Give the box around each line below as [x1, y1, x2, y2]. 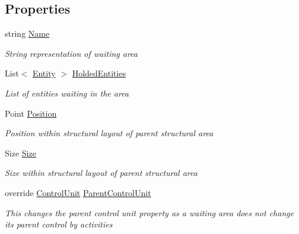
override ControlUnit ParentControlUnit [5, 186, 151, 198]
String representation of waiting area [5, 47, 138, 59]
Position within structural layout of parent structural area [5, 127, 214, 139]
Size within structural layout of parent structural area [5, 166, 198, 179]
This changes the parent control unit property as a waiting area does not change [5, 206, 294, 219]
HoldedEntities [72, 67, 126, 79]
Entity [32, 67, 56, 79]
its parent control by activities [5, 218, 113, 230]
